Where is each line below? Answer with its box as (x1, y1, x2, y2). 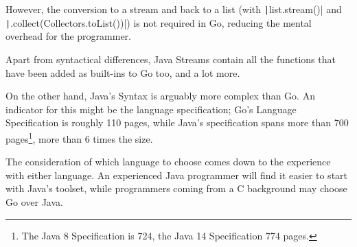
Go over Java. (5, 194, 63, 209)
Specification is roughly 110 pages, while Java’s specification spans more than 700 (5, 115, 349, 130)
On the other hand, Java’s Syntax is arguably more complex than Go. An (5, 89, 315, 103)
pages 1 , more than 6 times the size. (5, 129, 153, 145)
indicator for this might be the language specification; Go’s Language (5, 102, 297, 116)
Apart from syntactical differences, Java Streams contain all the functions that (5, 51, 336, 66)
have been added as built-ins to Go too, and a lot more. (5, 65, 240, 80)
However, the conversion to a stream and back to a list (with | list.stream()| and (5, 2, 342, 16)
